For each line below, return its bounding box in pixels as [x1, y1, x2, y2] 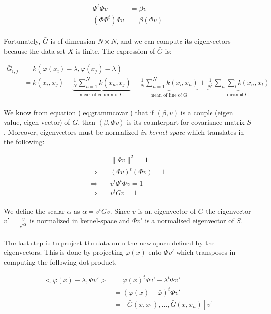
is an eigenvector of [138, 206, 196, 216]
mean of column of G [79, 92, 124, 97]
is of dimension [50, 36, 96, 46]
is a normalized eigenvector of [145, 215, 234, 226]
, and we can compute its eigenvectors [116, 36, 231, 46]
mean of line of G [151, 92, 187, 98]
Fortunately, [4, 36, 41, 46]
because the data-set [4, 45, 65, 56]
